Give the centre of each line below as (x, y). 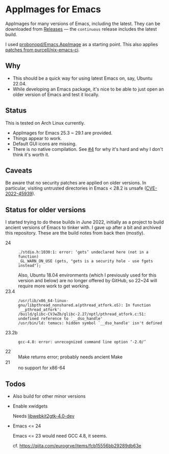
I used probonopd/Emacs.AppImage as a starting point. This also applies (82, 44)
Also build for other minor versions (49, 396)
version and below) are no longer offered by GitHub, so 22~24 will (88, 281)
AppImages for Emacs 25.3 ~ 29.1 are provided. (63, 133)
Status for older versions (45, 210)
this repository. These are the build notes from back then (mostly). (75, 233)
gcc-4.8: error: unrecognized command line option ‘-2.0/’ (82, 342)
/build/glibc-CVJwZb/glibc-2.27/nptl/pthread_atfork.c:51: (82, 314)
